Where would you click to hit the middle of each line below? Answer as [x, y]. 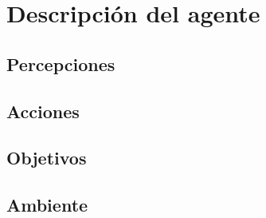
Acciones [43, 111]
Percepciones [61, 63]
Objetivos [47, 158]
